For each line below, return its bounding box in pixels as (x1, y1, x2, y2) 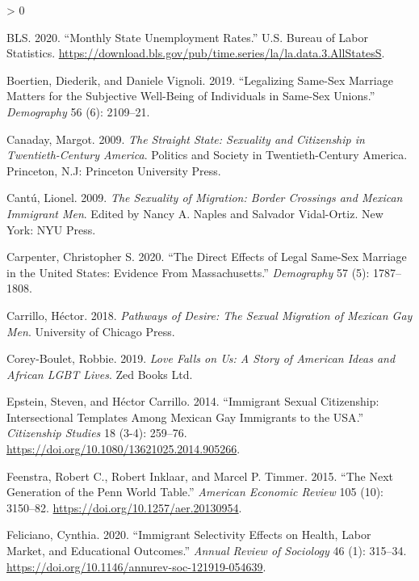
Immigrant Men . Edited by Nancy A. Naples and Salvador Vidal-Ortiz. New (6, 204, 383, 221)
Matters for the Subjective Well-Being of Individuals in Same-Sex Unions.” (6, 87, 375, 104)
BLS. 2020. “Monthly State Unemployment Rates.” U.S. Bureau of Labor (6, 28, 368, 45)
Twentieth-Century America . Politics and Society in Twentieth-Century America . (6, 146, 408, 163)
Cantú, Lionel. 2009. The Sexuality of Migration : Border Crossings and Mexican (6, 189, 403, 206)
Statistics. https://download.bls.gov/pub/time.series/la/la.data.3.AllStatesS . (6, 44, 385, 61)
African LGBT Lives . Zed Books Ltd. (6, 365, 193, 382)
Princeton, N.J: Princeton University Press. (6, 162, 221, 179)
